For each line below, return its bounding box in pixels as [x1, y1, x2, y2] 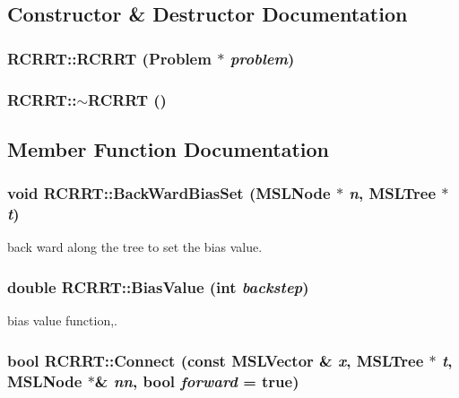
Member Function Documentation [7, 134, 330, 162]
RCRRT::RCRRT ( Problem [7, 47, 212, 69]
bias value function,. [7, 311, 117, 330]
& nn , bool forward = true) [94, 369, 299, 392]
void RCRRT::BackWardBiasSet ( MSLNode [7, 182, 331, 204]
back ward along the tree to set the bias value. [7, 238, 263, 256]
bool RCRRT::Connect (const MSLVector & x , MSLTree [7, 349, 424, 371]
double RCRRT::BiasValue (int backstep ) [7, 275, 309, 298]
